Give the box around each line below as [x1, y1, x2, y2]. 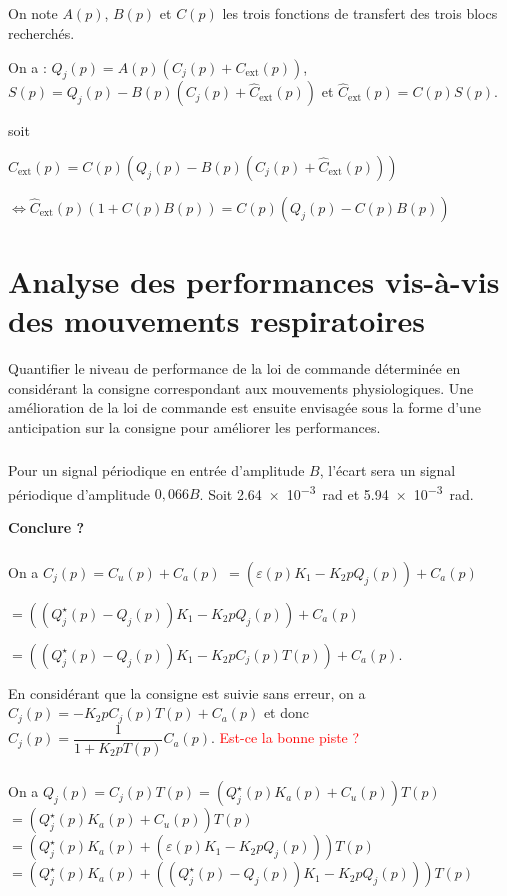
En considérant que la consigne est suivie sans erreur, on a [8, 682, 366, 703]
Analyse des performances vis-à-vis [8, 261, 500, 302]
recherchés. [8, 22, 75, 43]
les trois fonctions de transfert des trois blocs [222, 3, 498, 24]
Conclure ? [8, 516, 85, 537]
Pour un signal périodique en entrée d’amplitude [8, 460, 305, 481]
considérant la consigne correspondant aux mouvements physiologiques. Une [8, 377, 474, 398]
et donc [263, 702, 310, 723]
